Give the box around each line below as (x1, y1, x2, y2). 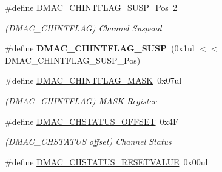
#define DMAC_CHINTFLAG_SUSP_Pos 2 (5, 1, 177, 13)
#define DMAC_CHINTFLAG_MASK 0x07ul (5, 74, 182, 87)
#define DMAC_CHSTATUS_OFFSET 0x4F (5, 114, 179, 127)
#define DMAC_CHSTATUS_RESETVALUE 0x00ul (5, 155, 208, 168)
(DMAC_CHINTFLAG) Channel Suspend (5, 21, 162, 34)
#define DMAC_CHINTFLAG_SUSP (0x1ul (5, 42, 195, 55)
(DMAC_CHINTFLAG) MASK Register (5, 94, 156, 107)
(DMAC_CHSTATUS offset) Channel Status (5, 135, 172, 148)
